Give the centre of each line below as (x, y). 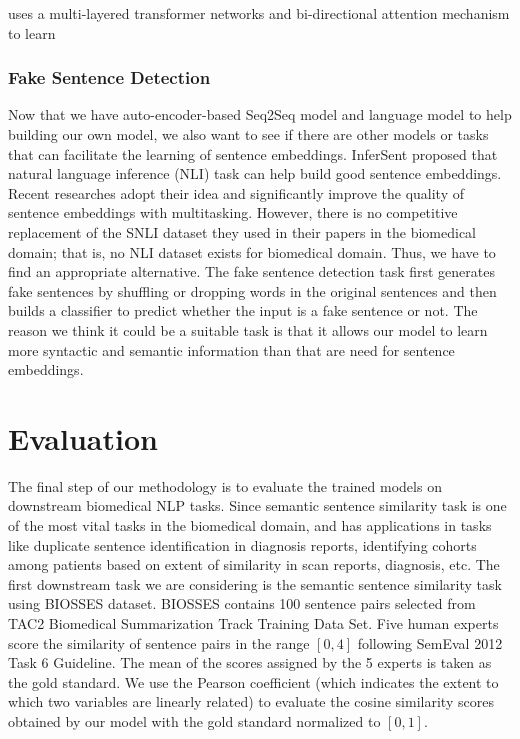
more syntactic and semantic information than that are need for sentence (231, 349)
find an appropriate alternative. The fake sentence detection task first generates (251, 271)
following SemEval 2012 (430, 642)
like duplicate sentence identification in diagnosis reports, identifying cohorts (242, 544)
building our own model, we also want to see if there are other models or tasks (248, 134)
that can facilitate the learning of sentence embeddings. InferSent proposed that (253, 153)
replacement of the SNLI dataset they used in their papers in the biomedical (242, 231)
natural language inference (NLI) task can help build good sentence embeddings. (255, 173)
